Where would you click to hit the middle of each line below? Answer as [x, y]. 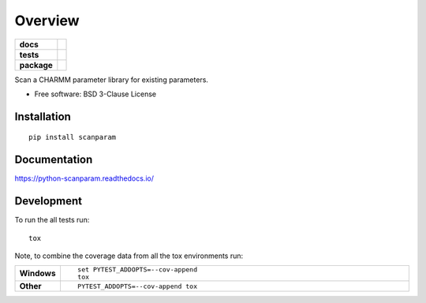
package [36, 65]
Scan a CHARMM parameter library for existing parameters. [112, 80]
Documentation [54, 160]
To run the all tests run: [52, 220]
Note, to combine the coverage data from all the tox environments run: [129, 256]
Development [49, 201]
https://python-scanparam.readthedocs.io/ [84, 178]
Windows [37, 274]
